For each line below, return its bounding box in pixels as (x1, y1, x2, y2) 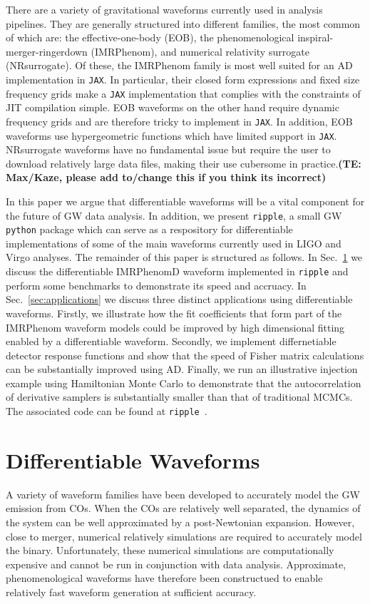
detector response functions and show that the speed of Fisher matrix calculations (6, 347, 364, 362)
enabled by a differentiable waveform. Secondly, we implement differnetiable (6, 334, 336, 349)
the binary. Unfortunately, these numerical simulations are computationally (6, 543, 334, 558)
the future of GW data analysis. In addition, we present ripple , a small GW (6, 208, 342, 222)
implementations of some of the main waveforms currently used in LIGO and (6, 235, 341, 250)
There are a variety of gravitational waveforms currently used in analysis (6, 2, 323, 16)
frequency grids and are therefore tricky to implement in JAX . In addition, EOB (6, 113, 353, 128)
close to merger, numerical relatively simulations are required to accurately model (6, 528, 362, 543)
